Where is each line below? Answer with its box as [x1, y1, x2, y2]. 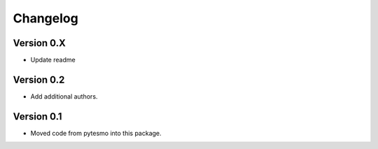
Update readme [30, 56, 76, 64]
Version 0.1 [13, 111, 62, 122]
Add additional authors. [30, 92, 98, 101]
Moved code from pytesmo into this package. [30, 129, 162, 137]
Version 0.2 [13, 73, 65, 85]
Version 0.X [13, 37, 66, 49]
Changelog [13, 10, 78, 26]
